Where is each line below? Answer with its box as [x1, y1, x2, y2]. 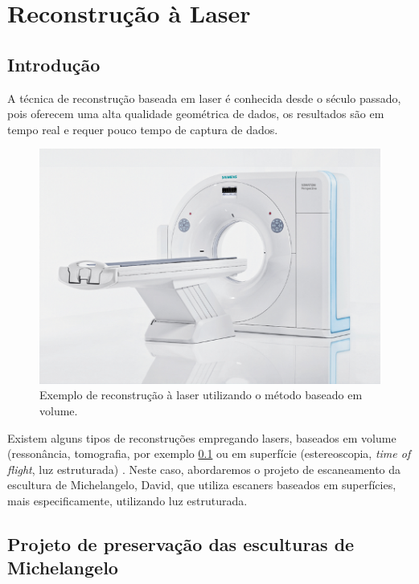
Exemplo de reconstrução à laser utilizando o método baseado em [39, 386, 363, 403]
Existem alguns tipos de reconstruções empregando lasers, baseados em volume [7, 429, 396, 446]
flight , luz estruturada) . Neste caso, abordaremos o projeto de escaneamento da [7, 460, 401, 477]
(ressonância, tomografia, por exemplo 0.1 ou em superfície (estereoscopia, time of [7, 445, 411, 462]
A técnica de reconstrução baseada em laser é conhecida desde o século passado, [7, 89, 401, 106]
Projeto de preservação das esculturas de [7, 531, 355, 556]
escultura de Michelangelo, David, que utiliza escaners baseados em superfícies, [7, 476, 396, 493]
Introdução [7, 51, 101, 76]
